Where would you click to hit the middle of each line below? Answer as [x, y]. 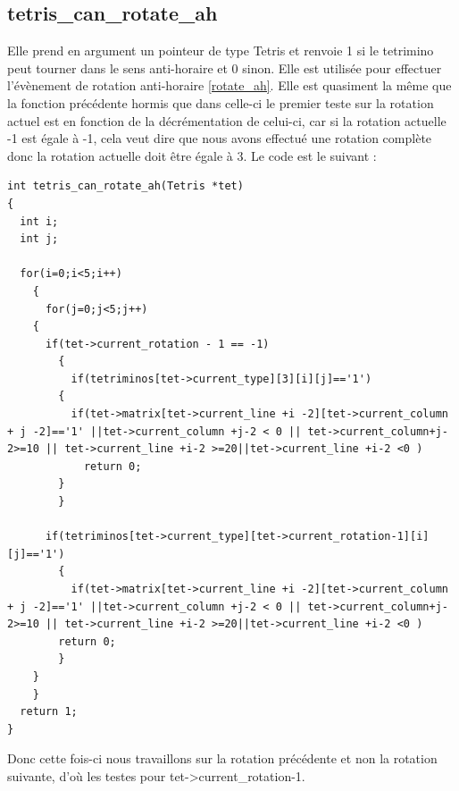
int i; [39, 221]
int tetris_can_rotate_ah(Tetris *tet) [125, 186]
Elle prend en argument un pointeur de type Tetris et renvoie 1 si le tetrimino [221, 50]
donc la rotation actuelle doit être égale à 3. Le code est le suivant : [192, 155]
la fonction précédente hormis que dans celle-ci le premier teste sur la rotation [221, 102]
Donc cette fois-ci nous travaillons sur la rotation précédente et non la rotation [222, 758]
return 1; [49, 712]
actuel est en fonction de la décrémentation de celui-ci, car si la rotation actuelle [227, 120]
